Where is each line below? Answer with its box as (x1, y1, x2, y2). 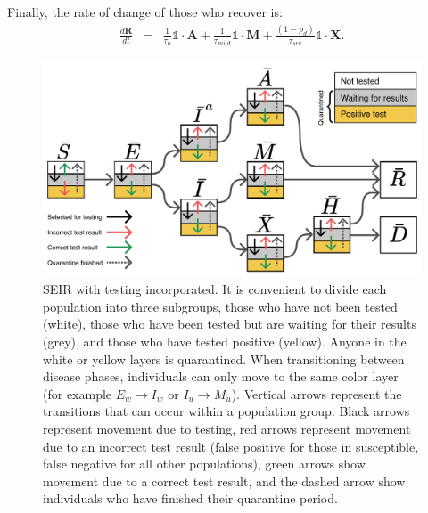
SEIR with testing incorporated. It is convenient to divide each (43, 280, 387, 298)
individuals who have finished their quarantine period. (43, 489, 338, 508)
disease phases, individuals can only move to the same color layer (43, 367, 399, 386)
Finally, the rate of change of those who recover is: (7, 3, 283, 20)
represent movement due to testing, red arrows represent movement (43, 419, 411, 437)
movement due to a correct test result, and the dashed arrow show (43, 471, 406, 490)
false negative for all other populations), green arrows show (43, 454, 366, 473)
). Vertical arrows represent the (231, 384, 402, 403)
